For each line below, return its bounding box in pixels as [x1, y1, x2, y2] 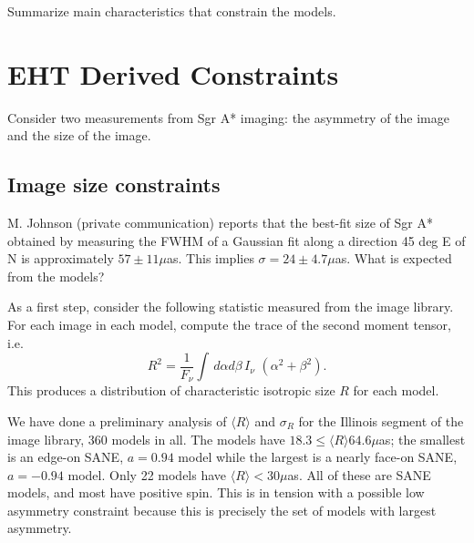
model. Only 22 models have [67, 465, 227, 484]
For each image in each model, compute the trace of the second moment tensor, [7, 315, 451, 334]
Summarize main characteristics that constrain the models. [7, 2, 336, 20]
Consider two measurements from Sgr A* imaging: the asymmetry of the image [7, 108, 450, 127]
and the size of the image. [7, 126, 151, 145]
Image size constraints [7, 170, 221, 199]
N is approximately [7, 249, 114, 268]
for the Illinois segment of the [298, 411, 464, 430]
